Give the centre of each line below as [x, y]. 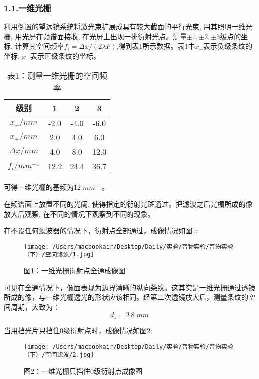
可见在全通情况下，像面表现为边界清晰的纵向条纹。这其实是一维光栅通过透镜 [129, 287]
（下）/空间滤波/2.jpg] [59, 355]
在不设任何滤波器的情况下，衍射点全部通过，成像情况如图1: [101, 230]
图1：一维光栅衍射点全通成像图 [74, 271]
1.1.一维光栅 [28, 8]
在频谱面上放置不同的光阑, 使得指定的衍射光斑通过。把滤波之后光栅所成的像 [128, 204]
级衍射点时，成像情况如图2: [108, 330]
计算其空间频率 [40, 46]
